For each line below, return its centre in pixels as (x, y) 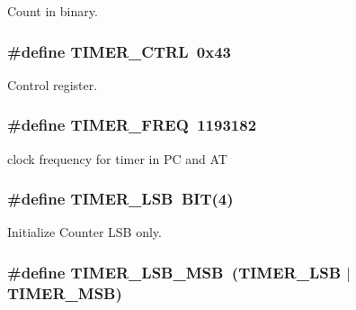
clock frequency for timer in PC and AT (117, 158)
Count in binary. (53, 11)
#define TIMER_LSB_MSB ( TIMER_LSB (174, 272)
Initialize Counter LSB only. (85, 232)
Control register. (53, 84)
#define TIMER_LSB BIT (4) (120, 199)
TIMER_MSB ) (65, 292)
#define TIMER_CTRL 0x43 (120, 51)
